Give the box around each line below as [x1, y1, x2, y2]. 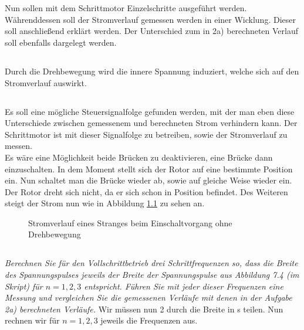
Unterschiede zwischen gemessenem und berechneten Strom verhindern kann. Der [5, 117, 298, 129]
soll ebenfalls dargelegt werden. [5, 36, 117, 48]
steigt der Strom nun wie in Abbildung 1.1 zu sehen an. [5, 197, 205, 209]
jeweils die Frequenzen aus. [100, 314, 198, 326]
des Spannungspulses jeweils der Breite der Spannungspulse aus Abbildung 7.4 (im [5, 268, 299, 281]
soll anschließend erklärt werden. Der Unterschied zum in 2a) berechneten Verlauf [5, 25, 299, 37]
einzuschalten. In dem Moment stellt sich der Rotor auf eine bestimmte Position [5, 162, 293, 175]
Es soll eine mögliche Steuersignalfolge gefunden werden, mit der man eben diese [5, 105, 295, 117]
